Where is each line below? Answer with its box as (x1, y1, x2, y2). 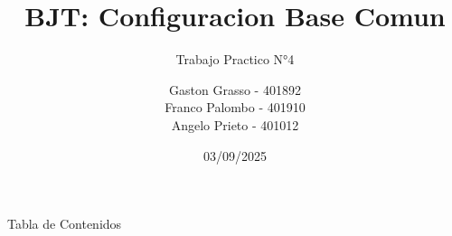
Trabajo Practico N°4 (175, 50, 295, 69)
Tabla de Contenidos (7, 214, 122, 233)
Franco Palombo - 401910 (165, 98, 306, 117)
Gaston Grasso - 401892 (169, 80, 301, 99)
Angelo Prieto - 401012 (171, 115, 299, 134)
